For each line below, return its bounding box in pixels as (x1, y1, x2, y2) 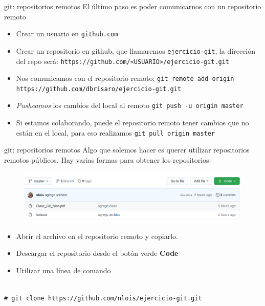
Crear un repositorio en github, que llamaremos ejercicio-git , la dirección (16, 45, 256, 56)
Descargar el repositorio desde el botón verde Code (16, 248, 179, 258)
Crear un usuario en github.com (16, 28, 118, 39)
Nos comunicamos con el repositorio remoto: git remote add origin (16, 73, 234, 83)
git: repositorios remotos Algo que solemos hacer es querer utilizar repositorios (4, 144, 250, 155)
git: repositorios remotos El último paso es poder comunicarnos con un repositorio (4, 1, 261, 11)
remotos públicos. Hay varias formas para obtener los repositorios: (4, 154, 211, 165)
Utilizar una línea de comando (16, 265, 111, 275)
